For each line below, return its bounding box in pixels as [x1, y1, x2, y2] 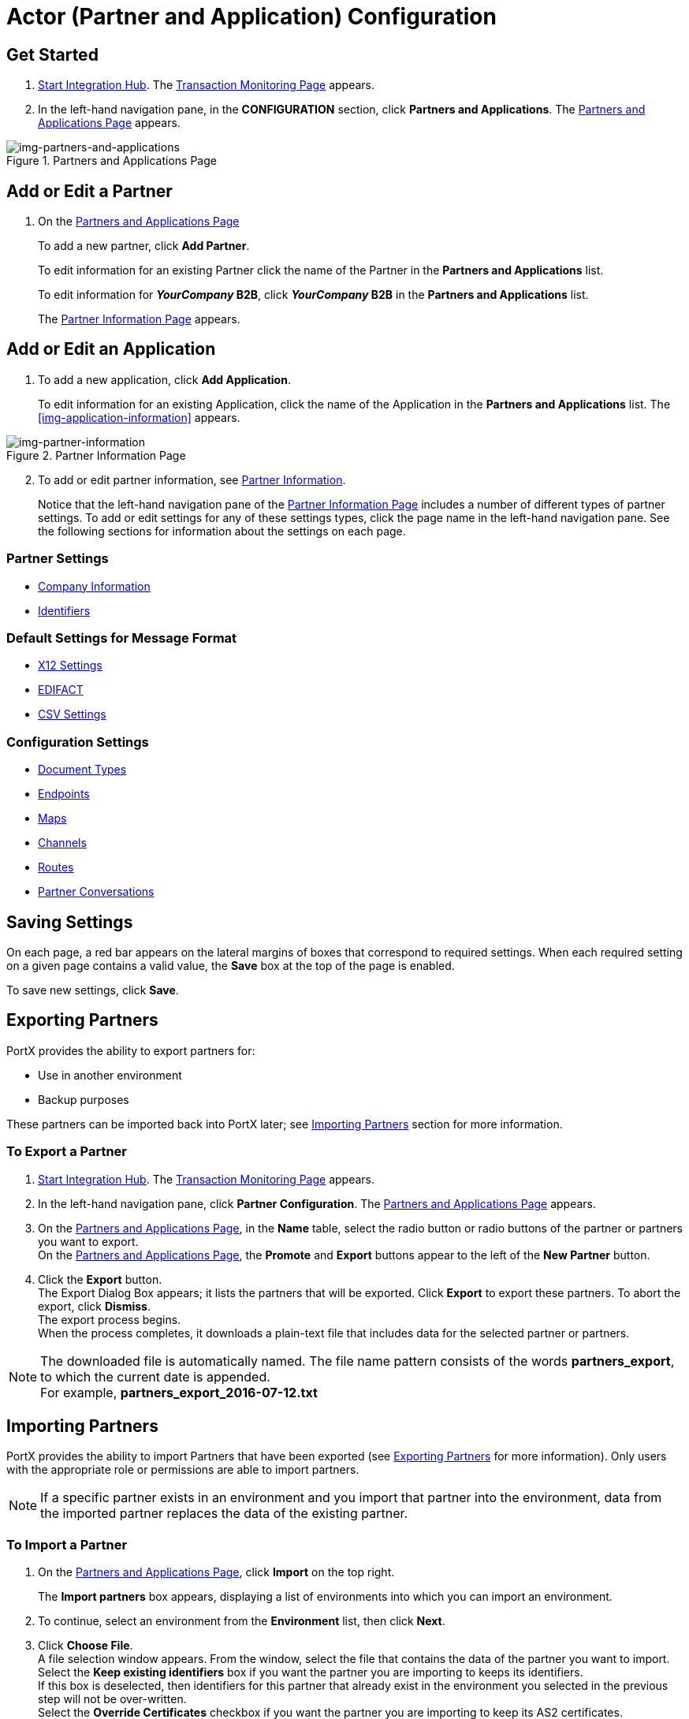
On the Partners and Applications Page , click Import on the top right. [38, 1565, 395, 1579]
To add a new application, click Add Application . [38, 372, 291, 386]
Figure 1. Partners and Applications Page [6, 154, 217, 168]
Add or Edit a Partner [6, 181, 173, 201]
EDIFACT [38, 683, 84, 697]
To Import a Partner [6, 1536, 128, 1553]
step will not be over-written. [38, 1692, 187, 1706]
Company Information [38, 579, 151, 593]
